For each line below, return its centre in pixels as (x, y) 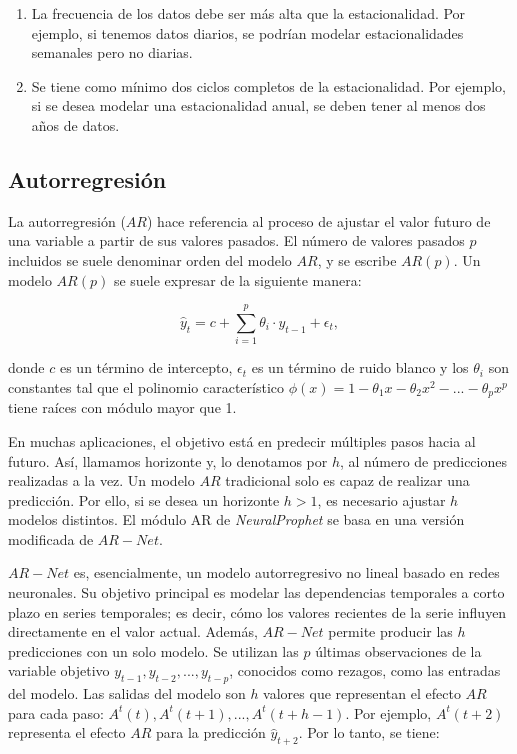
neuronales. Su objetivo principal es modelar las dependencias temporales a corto (256, 592)
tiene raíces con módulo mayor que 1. (122, 407)
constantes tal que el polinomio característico (146, 386)
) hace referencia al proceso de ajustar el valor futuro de (318, 220)
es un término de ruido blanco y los (360, 367)
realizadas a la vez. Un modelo (101, 480)
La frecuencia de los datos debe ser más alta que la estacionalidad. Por (248, 13)
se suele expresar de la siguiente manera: (237, 279)
